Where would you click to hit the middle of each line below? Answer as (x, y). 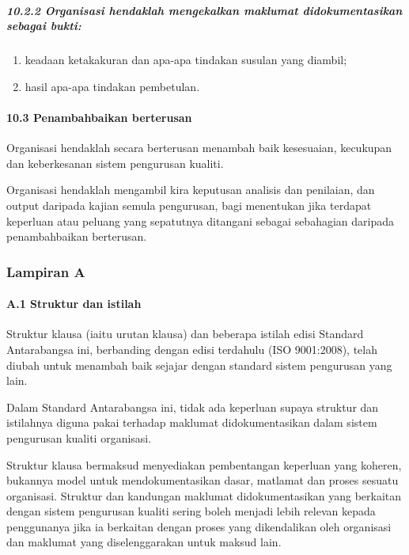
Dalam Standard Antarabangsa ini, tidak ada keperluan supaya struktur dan (193, 407)
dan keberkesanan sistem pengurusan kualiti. (115, 163)
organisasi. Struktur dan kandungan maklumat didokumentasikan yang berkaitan (204, 495)
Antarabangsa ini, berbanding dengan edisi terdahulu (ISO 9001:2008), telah (192, 349)
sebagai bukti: (44, 26)
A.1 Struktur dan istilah (74, 304)
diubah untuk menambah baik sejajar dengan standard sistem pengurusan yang (199, 365)
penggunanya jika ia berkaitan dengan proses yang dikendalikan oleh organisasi (199, 526)
